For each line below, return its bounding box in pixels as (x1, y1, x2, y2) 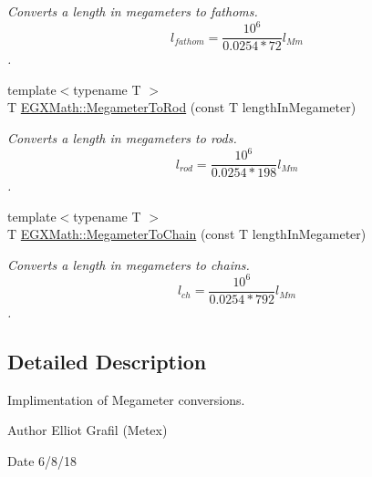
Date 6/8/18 (7, 451, 77, 471)
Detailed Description (7, 347, 207, 376)
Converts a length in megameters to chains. (7, 254, 250, 274)
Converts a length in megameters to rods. (7, 128, 237, 147)
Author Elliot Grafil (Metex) (7, 420, 168, 440)
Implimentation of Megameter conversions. (7, 389, 245, 409)
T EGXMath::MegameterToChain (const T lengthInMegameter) (7, 224, 367, 244)
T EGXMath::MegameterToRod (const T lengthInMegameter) (7, 98, 356, 117)
